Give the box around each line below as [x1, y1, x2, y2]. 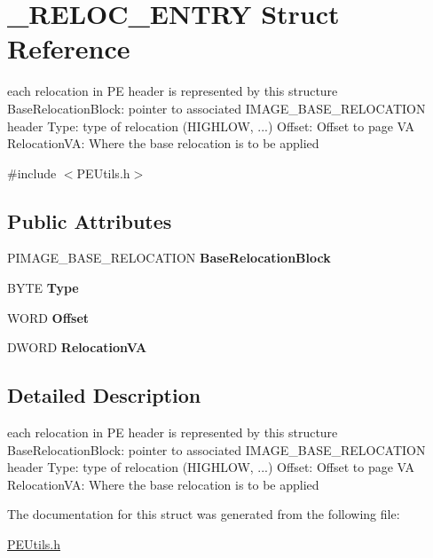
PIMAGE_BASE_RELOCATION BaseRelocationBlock [7, 248, 331, 267]
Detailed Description [7, 381, 201, 409]
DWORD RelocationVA [7, 338, 147, 357]
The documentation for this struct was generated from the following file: [7, 505, 400, 523]
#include [7, 163, 57, 182]
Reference [7, 30, 130, 67]
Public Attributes [7, 207, 172, 234]
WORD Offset [7, 308, 90, 326]
